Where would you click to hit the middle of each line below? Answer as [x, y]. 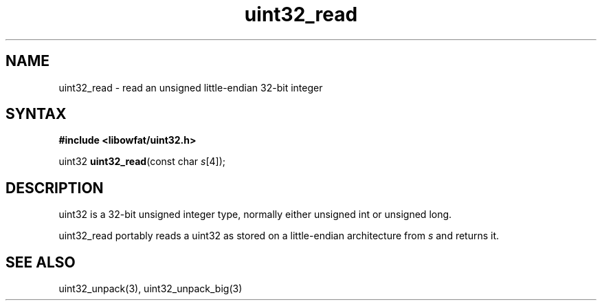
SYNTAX [36, 114]
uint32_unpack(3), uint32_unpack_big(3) [150, 289]
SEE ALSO [41, 262]
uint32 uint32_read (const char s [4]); [142, 162]
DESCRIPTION [55, 188]
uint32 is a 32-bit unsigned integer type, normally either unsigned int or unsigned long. [255, 215]
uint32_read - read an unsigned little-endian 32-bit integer [191, 87]
